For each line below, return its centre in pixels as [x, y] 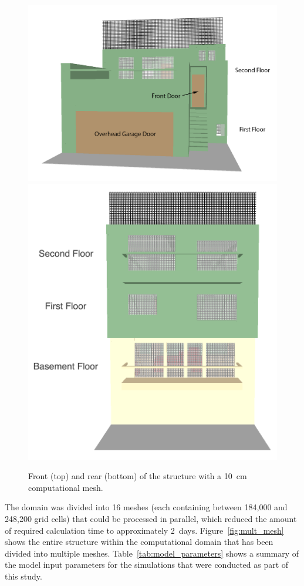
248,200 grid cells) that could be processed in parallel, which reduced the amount [151, 519]
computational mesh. [66, 487]
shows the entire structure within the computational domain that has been [139, 542]
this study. [23, 576]
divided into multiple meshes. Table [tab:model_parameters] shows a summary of [152, 553]
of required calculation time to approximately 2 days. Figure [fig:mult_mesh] [144, 530]
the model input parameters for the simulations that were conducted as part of [147, 565]
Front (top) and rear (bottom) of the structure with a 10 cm [138, 476]
